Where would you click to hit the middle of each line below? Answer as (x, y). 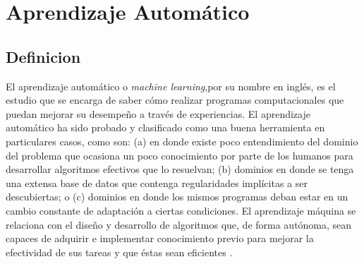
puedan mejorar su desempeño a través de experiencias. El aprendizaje (158, 113)
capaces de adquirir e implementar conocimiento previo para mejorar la (160, 238)
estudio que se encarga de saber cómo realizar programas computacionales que (175, 100)
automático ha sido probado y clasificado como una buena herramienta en (165, 127)
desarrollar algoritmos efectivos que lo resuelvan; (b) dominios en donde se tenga (180, 169)
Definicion (43, 56)
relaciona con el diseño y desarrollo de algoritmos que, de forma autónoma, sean (179, 224)
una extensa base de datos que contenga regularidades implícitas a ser (157, 182)
